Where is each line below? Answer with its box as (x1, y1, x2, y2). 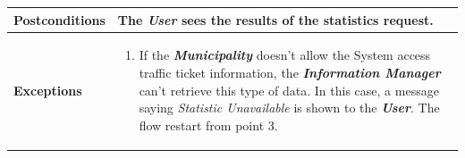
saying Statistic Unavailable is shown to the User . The (139, 98, 440, 117)
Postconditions (13, 10, 106, 29)
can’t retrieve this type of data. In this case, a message (139, 80, 439, 99)
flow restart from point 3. (139, 115, 278, 134)
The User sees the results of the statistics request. (117, 10, 434, 29)
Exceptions (13, 80, 82, 99)
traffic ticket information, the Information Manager (139, 62, 441, 81)
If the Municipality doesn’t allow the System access (139, 46, 431, 64)
